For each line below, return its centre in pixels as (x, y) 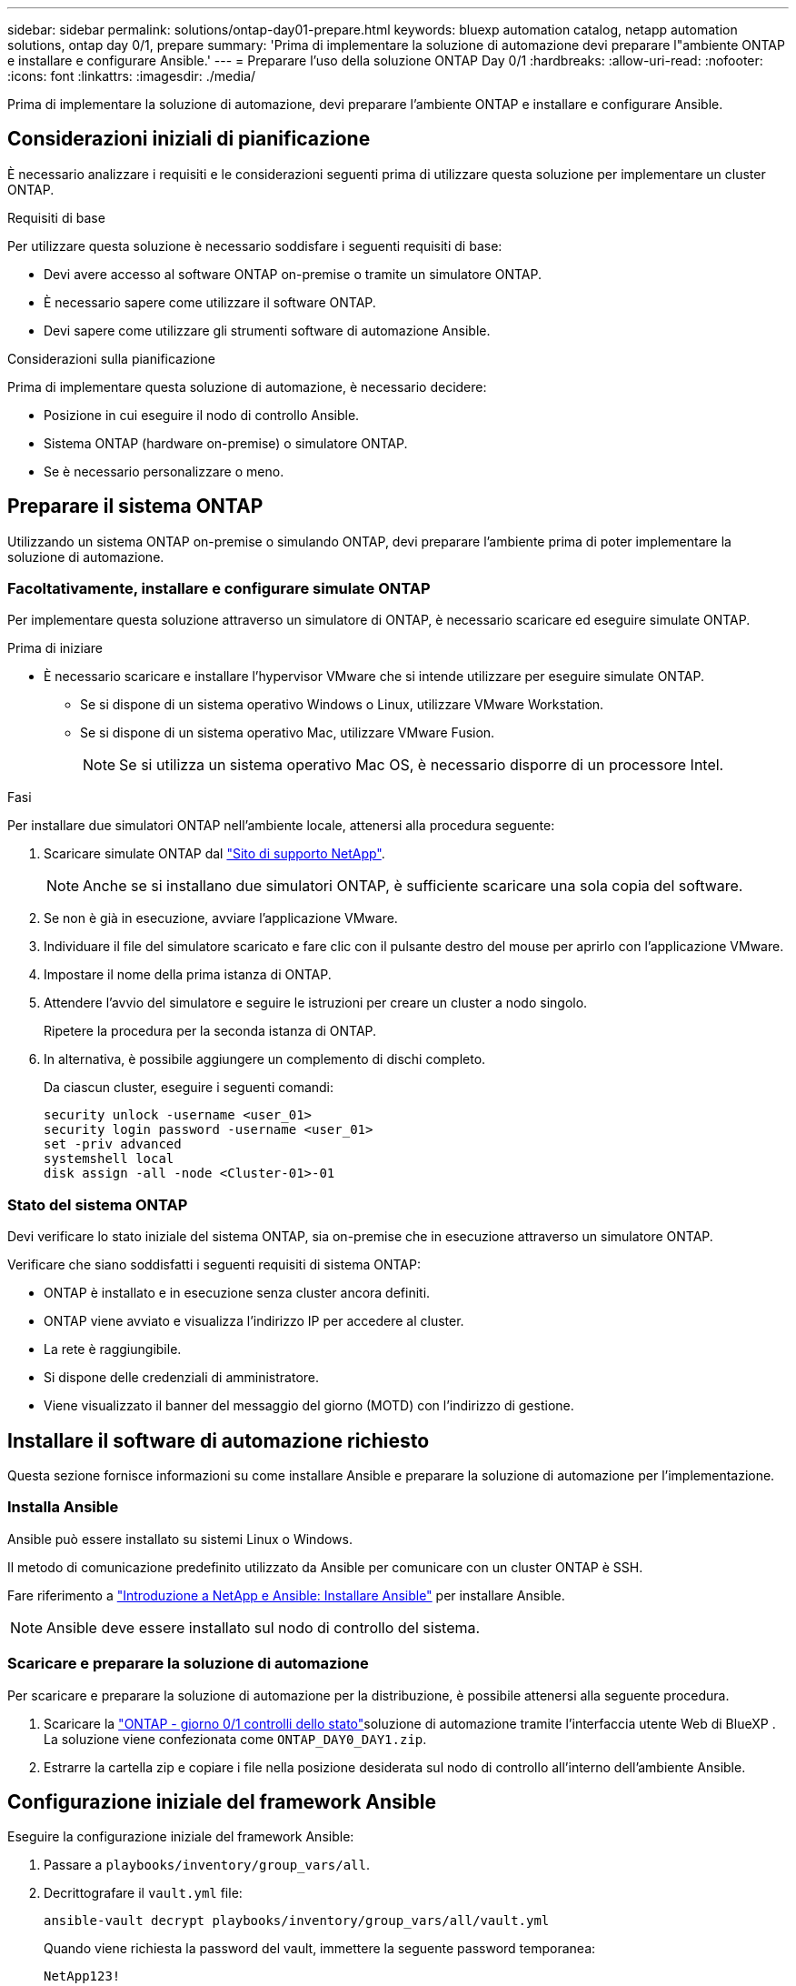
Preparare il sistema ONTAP (135, 507)
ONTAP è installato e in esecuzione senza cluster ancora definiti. (237, 1293)
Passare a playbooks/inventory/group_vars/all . (207, 1865)
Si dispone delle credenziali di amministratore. (182, 1378)
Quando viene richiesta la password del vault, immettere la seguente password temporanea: (320, 1949)
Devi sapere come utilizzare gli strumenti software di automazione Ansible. (267, 330)
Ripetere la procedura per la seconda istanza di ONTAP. (210, 1031)
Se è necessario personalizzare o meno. (164, 471)
